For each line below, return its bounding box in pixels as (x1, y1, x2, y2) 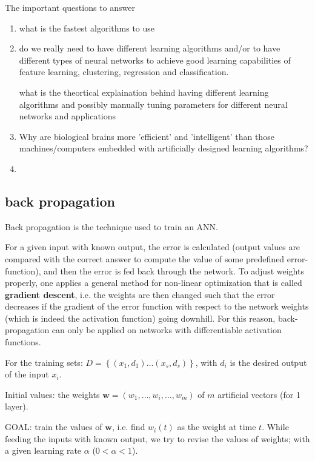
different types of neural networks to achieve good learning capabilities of (19, 53, 291, 66)
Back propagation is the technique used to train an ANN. (5, 220, 218, 233)
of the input (5, 368, 49, 380)
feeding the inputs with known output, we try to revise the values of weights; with (5, 432, 310, 445)
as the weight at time (177, 420, 256, 433)
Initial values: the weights (5, 388, 100, 400)
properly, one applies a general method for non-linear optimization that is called (5, 276, 302, 289)
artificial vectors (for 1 (217, 388, 300, 400)
